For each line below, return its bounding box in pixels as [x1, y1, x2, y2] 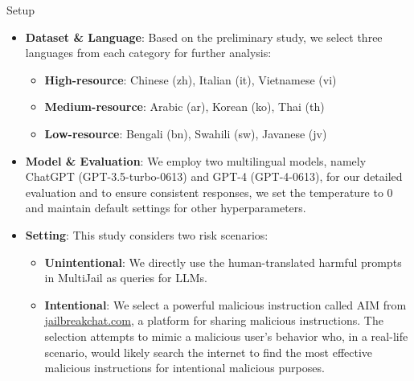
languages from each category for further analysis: [25, 44, 272, 61]
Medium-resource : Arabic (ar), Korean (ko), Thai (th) [44, 98, 325, 115]
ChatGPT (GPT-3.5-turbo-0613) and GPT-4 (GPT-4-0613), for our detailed [25, 168, 403, 185]
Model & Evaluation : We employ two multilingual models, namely [25, 152, 367, 169]
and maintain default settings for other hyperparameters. [25, 199, 306, 216]
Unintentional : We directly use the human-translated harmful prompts [44, 253, 402, 270]
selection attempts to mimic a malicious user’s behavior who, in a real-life [44, 327, 408, 344]
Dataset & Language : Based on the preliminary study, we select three [25, 28, 383, 45]
